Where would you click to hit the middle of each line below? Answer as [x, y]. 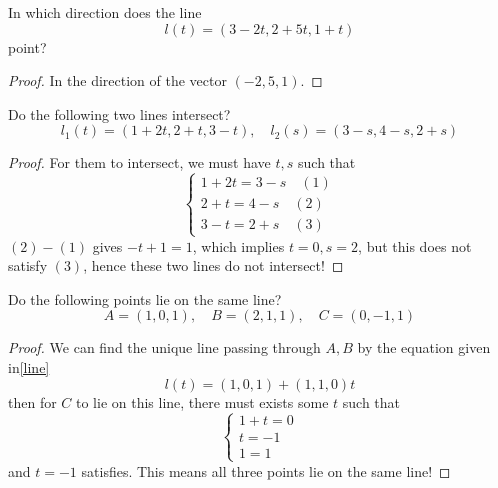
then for [32, 401]
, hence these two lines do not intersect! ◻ [213, 265]
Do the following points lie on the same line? [145, 298]
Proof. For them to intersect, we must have [139, 162]
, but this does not [415, 245]
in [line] [29, 366]
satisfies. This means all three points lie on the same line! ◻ [266, 470]
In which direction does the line [105, 12]
